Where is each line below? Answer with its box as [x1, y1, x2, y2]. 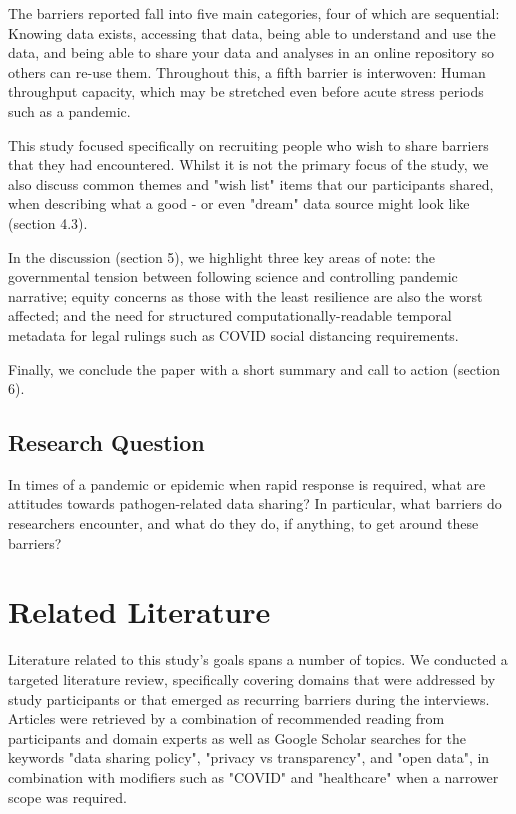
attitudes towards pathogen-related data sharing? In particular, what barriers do [8, 493, 502, 514]
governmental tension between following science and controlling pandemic [8, 266, 458, 287]
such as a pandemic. [8, 100, 131, 121]
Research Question [8, 427, 205, 458]
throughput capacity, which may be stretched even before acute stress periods [8, 81, 484, 102]
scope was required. [8, 786, 127, 807]
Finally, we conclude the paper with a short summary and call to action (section [8, 358, 501, 379]
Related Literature [8, 591, 271, 632]
